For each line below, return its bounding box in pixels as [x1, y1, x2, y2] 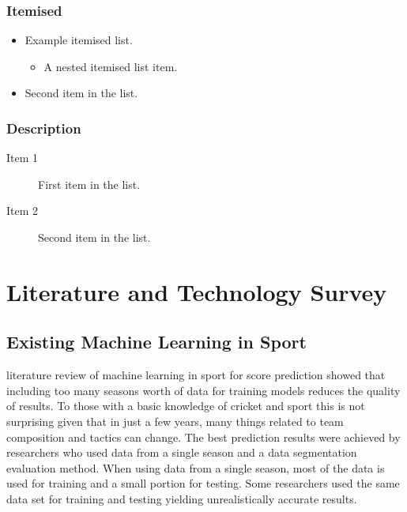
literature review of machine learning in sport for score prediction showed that [6, 367, 386, 383]
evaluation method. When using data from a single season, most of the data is [6, 459, 385, 476]
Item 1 [6, 149, 39, 166]
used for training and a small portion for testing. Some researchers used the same [6, 475, 400, 491]
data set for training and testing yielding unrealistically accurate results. [6, 490, 357, 506]
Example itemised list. [24, 32, 133, 48]
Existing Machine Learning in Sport [6, 329, 307, 354]
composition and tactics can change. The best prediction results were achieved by [6, 428, 401, 445]
